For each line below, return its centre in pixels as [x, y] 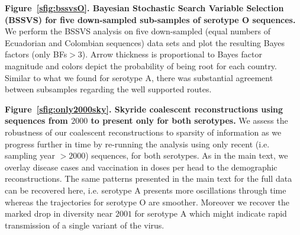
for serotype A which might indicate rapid [211, 213]
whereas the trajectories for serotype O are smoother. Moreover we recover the [147, 202]
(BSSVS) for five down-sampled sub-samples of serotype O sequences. [150, 19]
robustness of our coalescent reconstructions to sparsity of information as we [143, 132]
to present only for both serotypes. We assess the [189, 120]
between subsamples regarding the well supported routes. [108, 89]
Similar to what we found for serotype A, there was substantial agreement [139, 77]
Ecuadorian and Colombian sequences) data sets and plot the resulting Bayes [145, 42]
